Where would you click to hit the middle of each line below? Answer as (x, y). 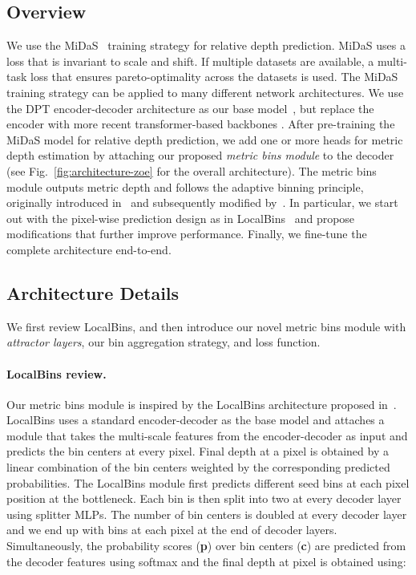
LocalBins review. (57, 373)
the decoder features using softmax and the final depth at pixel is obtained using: (206, 561)
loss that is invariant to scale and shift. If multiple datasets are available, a (190, 61)
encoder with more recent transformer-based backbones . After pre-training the (201, 124)
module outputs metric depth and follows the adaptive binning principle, (185, 186)
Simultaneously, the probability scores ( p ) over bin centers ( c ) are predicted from (206, 546)
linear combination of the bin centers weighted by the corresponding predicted (198, 467)
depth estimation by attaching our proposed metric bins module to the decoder (200, 155)
